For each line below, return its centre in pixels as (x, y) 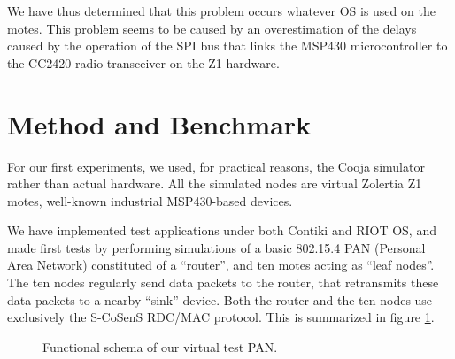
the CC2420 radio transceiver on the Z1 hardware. (143, 62)
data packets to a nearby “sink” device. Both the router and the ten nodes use (220, 299)
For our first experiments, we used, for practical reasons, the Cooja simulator (216, 166)
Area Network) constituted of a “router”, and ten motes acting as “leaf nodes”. (221, 265)
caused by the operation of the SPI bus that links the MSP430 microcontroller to (227, 46)
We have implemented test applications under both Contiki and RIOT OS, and (222, 230)
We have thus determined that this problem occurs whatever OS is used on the (221, 11)
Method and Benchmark (159, 123)
